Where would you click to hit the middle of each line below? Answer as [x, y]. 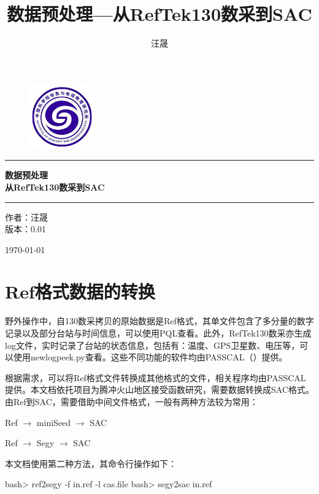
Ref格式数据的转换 [80, 291]
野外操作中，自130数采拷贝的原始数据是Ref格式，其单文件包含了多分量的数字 [159, 321]
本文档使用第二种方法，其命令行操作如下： [91, 463]
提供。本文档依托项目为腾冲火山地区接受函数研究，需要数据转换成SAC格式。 [159, 389]
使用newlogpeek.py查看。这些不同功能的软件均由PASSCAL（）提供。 [150, 357]
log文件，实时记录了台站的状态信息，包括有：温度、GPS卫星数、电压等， [152, 345]
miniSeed [54, 422]
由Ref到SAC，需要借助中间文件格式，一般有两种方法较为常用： [132, 401]
